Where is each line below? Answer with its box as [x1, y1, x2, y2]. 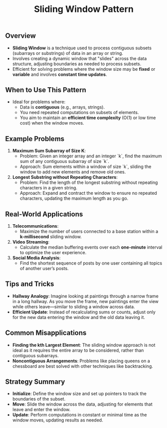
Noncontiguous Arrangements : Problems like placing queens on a [12, 358, 151, 364]
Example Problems [5, 135, 65, 143]
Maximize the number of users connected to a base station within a [19, 228, 159, 235]
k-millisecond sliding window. [19, 234, 82, 240]
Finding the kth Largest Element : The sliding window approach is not [12, 342, 156, 348]
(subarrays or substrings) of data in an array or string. [12, 50, 124, 56]
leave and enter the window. [12, 407, 71, 413]
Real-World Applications [5, 210, 83, 218]
